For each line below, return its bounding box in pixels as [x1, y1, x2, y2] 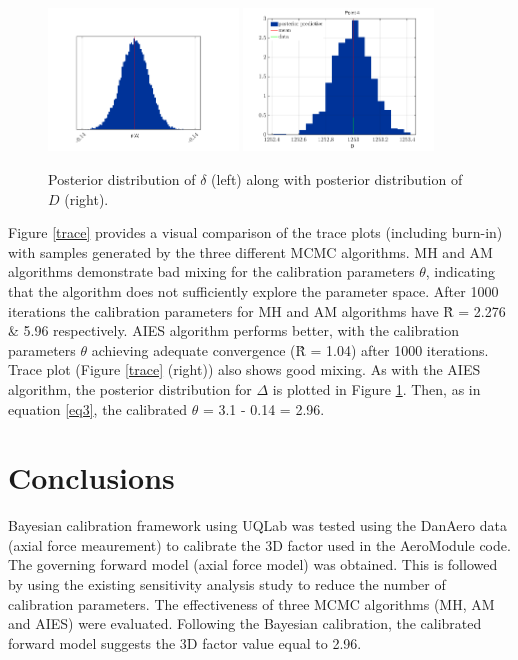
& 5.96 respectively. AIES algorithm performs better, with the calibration [8, 320, 459, 341]
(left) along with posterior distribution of [211, 169, 463, 190]
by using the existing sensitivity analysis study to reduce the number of [8, 574, 446, 595]
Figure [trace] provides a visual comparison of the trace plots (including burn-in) [8, 222, 503, 243]
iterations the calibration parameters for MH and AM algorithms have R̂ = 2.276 [8, 300, 506, 321]
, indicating [425, 261, 495, 282]
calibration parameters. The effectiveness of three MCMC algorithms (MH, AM [8, 593, 495, 614]
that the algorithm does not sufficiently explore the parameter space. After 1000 [8, 281, 499, 302]
